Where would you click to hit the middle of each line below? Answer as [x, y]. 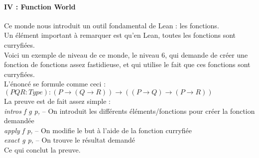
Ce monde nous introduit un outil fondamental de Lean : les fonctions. [112, 25]
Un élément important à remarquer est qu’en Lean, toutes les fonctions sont [120, 35]
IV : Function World [40, 6]
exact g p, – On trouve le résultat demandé [70, 140]
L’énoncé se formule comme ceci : [55, 84]
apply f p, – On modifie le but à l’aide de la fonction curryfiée [98, 130]
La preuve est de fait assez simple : [57, 101]
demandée [19, 120]
